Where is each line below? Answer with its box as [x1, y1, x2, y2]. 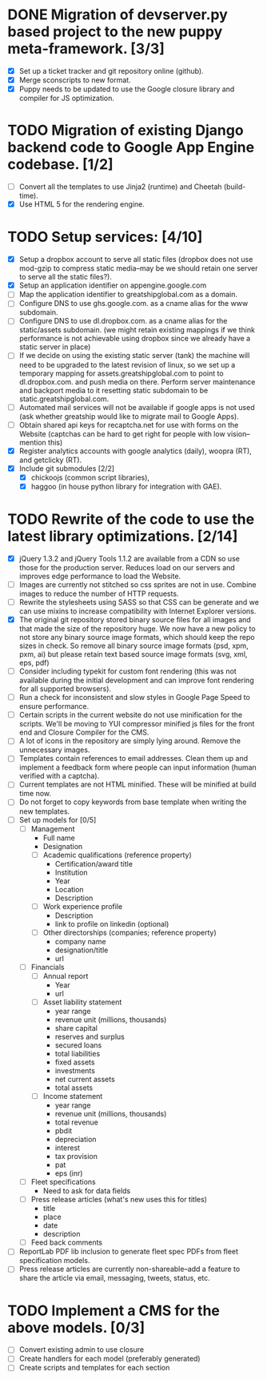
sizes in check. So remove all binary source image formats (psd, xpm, [18, 641, 249, 650]
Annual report [42, 971, 89, 980]
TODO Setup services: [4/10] [7, 228, 203, 246]
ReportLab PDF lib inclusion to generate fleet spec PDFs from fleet [18, 1247, 239, 1257]
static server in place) [18, 342, 91, 352]
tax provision [54, 1152, 98, 1161]
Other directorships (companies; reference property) [42, 927, 217, 937]
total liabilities [54, 1049, 101, 1058]
